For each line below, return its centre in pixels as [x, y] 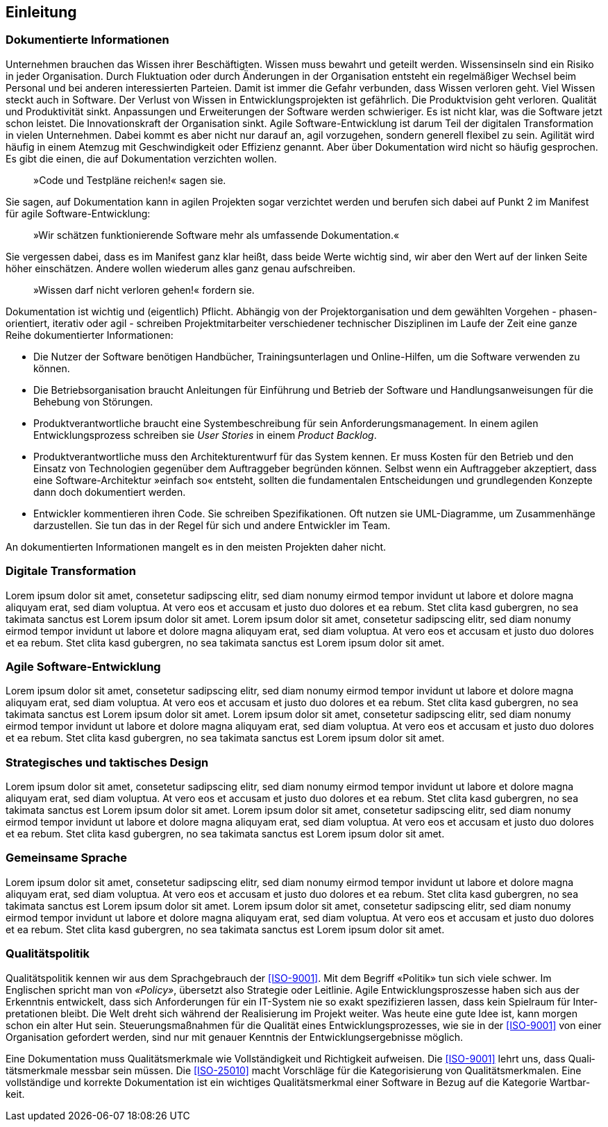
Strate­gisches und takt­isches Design [107, 762]
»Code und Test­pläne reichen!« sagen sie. [130, 180]
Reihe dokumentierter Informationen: [90, 335]
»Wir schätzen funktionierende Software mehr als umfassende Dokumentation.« [217, 235]
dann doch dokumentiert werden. [110, 492]
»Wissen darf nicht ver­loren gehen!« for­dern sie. [144, 290]
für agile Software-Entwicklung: [78, 213]
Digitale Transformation [71, 571]
